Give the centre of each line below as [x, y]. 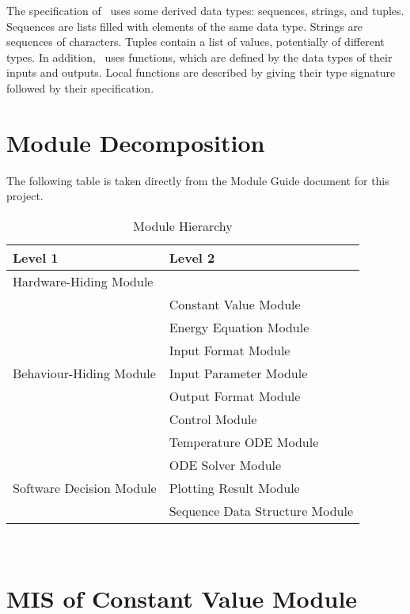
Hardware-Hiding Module [83, 281]
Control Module [213, 419]
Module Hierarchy [183, 226]
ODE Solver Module [225, 464]
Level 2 [192, 257]
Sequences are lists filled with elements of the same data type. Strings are [185, 26]
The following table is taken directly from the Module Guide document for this [198, 180]
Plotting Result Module [234, 487]
